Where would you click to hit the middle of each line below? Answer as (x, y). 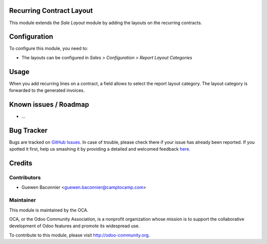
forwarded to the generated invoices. (47, 90)
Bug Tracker (28, 130)
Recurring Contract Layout (51, 11)
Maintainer (22, 200)
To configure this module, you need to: (49, 48)
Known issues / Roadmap (49, 104)
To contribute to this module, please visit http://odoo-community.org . (80, 235)
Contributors (25, 178)
